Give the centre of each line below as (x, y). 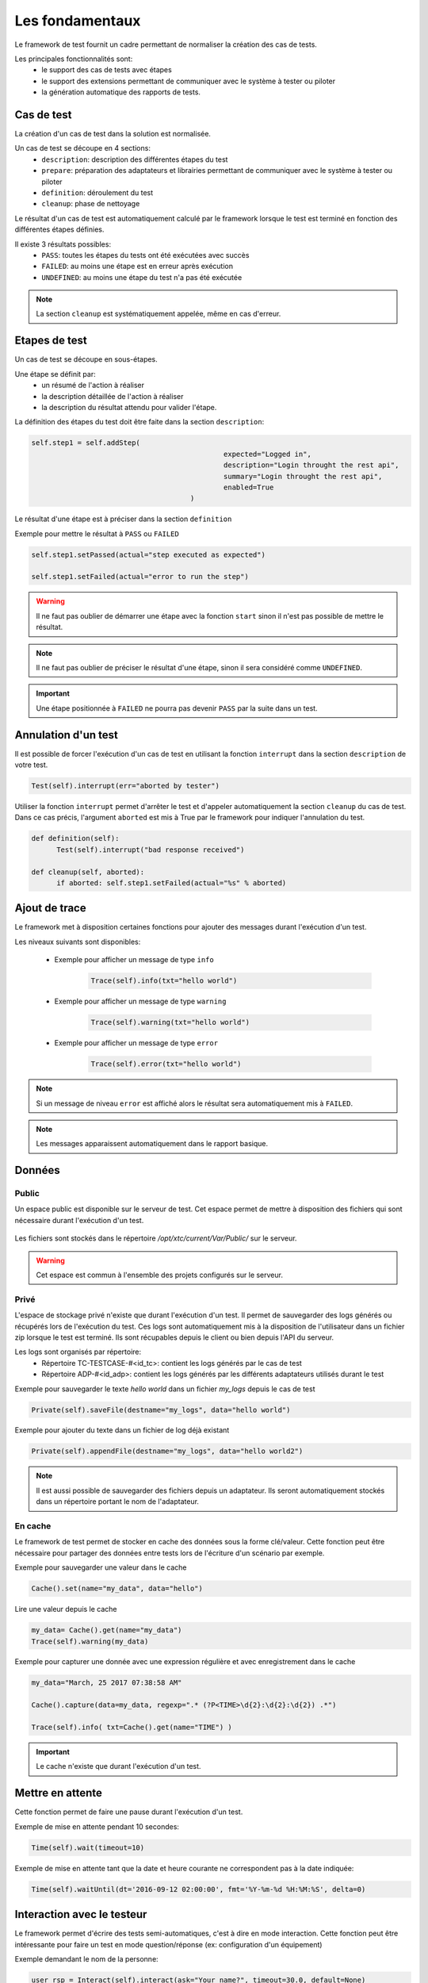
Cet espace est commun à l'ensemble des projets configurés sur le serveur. (159, 1275)
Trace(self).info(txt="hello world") (164, 981)
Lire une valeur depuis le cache (66, 1609)
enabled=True (248, 487)
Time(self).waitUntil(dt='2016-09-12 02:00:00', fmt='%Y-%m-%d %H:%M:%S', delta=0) (199, 1889)
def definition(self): (75, 838)
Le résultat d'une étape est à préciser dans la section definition (123, 519)
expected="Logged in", (267, 454)
